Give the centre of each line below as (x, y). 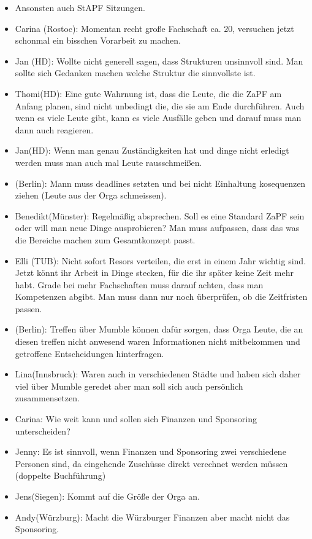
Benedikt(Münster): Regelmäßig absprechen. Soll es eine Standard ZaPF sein (160, 215)
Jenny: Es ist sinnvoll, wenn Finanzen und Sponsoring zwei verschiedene (150, 451)
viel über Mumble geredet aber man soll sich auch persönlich (129, 386)
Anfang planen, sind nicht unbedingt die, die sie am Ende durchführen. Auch (160, 105)
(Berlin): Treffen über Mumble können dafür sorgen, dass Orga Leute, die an (159, 329)
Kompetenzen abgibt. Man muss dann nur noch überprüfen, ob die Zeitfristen (161, 297)
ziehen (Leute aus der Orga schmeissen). (91, 195)
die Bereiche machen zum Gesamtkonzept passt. (105, 239)
